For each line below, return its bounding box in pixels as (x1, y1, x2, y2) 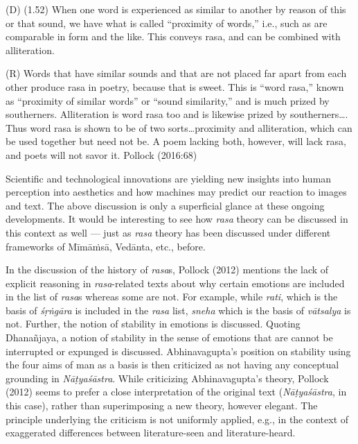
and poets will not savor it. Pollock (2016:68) (6, 147, 197, 162)
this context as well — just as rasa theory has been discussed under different (6, 225, 331, 239)
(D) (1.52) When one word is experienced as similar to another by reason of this (6, 2, 346, 16)
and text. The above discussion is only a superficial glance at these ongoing (6, 198, 325, 212)
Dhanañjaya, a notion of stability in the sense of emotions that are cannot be (6, 330, 333, 345)
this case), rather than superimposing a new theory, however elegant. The (6, 398, 318, 413)
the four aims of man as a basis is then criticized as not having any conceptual (6, 357, 339, 372)
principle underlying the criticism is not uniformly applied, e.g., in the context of (6, 411, 349, 426)
